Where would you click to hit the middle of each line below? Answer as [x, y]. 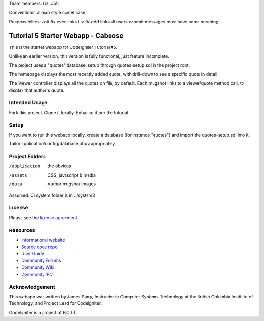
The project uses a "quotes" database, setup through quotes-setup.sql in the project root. [99, 65]
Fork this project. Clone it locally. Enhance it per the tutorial [68, 112]
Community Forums [41, 261]
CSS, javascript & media [72, 175]
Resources [22, 230]
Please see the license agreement [43, 217]
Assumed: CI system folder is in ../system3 [52, 195]
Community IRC [37, 274]
